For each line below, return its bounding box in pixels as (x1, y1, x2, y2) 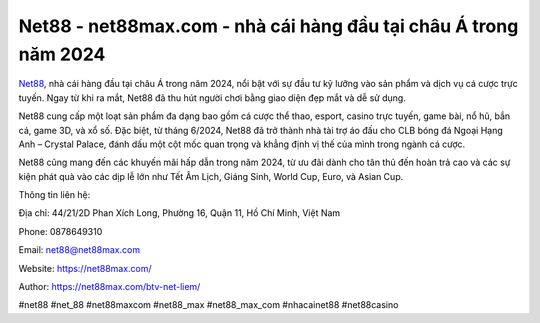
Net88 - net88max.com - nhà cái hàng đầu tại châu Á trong (18, 15, 519, 37)
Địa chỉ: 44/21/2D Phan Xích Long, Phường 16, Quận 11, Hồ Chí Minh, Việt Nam (18, 207, 341, 219)
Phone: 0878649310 (18, 225, 103, 237)
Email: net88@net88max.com (18, 244, 140, 256)
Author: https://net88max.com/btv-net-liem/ (18, 281, 201, 293)
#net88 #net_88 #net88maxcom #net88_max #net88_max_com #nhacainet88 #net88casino (18, 299, 399, 311)
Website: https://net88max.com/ (18, 262, 152, 274)
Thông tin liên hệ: (18, 189, 91, 201)
